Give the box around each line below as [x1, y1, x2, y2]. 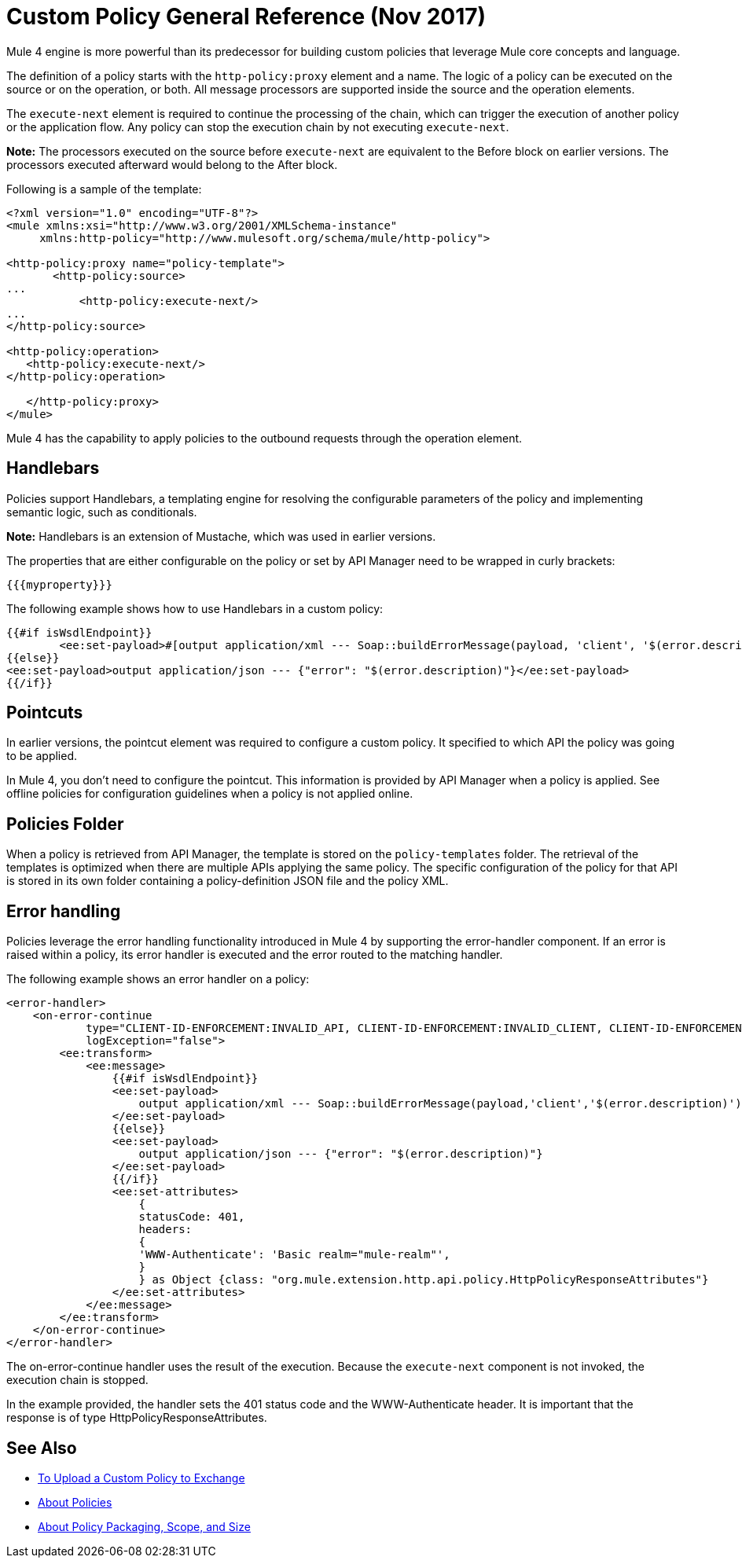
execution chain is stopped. [6, 1373, 149, 1387]
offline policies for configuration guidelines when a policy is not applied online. [6, 787, 413, 801]
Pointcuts [6, 703, 83, 723]
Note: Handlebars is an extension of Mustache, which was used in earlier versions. [6, 529, 436, 543]
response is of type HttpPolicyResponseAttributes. [6, 1411, 267, 1425]
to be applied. [6, 749, 78, 763]
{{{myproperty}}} [6, 578, 112, 591]
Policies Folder [6, 813, 124, 834]
